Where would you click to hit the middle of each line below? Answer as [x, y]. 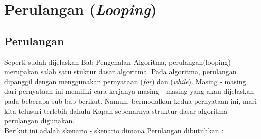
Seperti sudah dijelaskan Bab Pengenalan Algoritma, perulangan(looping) [117, 61]
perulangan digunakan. [39, 121]
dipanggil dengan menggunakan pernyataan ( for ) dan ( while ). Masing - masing [125, 81]
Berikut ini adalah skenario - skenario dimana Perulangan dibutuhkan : [114, 130]
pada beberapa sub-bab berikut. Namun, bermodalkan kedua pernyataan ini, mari [130, 101]
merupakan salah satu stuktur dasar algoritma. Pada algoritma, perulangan [120, 72]
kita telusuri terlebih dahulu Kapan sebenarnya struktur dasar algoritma [116, 111]
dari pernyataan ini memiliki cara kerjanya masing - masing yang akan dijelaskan [129, 91]
